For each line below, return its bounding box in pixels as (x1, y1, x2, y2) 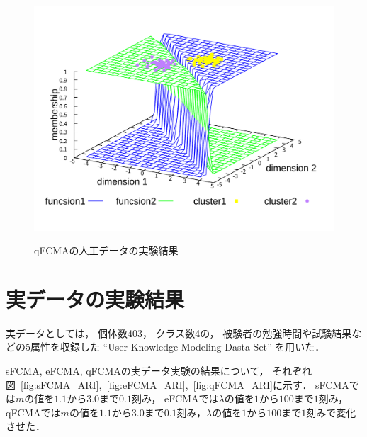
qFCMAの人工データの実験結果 (34, 243, 179, 258)
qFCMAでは (6, 404, 61, 419)
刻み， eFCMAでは (132, 391, 219, 406)
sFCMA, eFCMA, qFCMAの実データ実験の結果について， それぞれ (6, 363, 312, 378)
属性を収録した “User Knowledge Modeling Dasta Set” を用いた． (30, 339, 325, 354)
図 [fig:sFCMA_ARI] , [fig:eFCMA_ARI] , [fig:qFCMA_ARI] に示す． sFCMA (6, 377, 349, 392)
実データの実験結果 (6, 284, 185, 313)
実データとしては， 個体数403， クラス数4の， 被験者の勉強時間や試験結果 (6, 325, 352, 340)
